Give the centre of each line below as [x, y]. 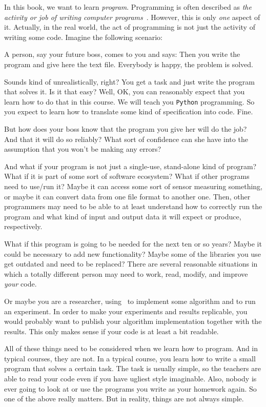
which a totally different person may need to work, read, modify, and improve [126, 273]
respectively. [23, 226]
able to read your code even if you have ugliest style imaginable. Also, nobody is [130, 379]
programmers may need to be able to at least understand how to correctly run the [133, 206]
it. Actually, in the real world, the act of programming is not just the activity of [130, 27]
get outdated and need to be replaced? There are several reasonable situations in [131, 264]
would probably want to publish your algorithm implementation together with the [133, 321]
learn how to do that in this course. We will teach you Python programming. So [129, 101]
